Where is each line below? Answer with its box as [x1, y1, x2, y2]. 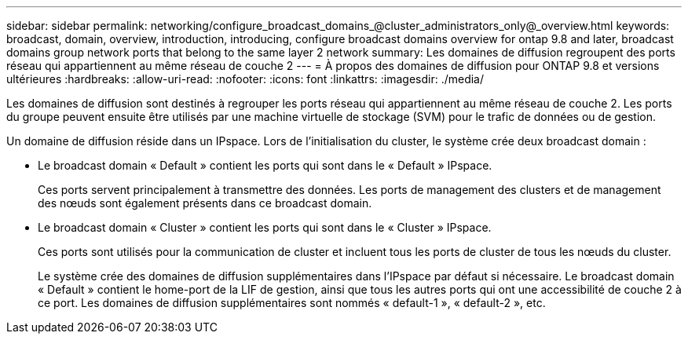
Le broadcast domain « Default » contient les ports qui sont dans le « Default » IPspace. [38, 159, 492, 172]
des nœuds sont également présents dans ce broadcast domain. [38, 196, 372, 210]
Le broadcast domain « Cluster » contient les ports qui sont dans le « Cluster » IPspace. [38, 221, 492, 234]
